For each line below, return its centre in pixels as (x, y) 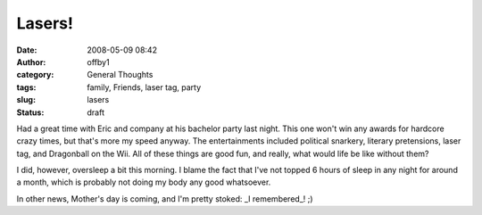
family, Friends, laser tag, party (144, 87)
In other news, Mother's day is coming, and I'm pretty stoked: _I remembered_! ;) (165, 198)
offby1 (99, 62)
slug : (26, 100)
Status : (30, 112)
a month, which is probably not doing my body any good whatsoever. (144, 182)
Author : (31, 62)
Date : (27, 50)
